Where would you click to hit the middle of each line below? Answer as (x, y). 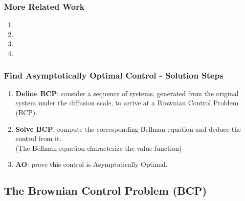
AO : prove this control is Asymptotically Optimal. (91, 164)
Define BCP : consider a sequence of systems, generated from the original (127, 93)
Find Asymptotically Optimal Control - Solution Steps (114, 75)
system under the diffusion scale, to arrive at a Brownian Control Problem (127, 103)
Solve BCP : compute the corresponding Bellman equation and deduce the (128, 129)
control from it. (38, 138)
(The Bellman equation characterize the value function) (99, 148)
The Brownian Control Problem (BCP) (105, 191)
